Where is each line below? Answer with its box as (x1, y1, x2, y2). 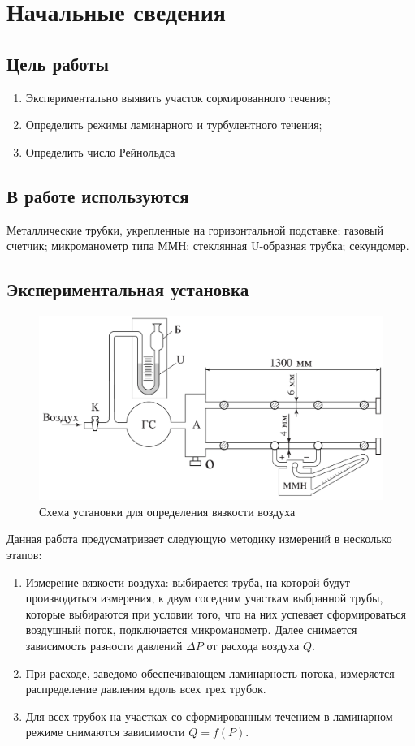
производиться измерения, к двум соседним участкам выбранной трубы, (25, 589, 383, 606)
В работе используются (6, 183, 189, 208)
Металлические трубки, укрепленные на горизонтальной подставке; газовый (6, 221, 383, 238)
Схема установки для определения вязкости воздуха (39, 502, 296, 520)
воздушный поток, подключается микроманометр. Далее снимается (25, 621, 357, 638)
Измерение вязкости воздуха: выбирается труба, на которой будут (25, 573, 350, 590)
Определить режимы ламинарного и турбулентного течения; (25, 116, 322, 133)
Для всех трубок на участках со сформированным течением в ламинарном (25, 707, 393, 724)
